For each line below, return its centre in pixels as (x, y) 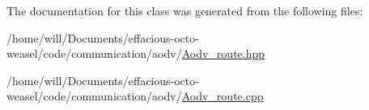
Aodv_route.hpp (223, 53)
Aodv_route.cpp (223, 96)
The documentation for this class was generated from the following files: (185, 10)
